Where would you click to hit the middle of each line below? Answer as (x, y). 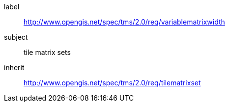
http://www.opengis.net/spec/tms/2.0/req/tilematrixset (112, 83)
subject (16, 37)
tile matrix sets (47, 52)
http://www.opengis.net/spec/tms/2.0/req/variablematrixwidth (124, 22)
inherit (14, 67)
